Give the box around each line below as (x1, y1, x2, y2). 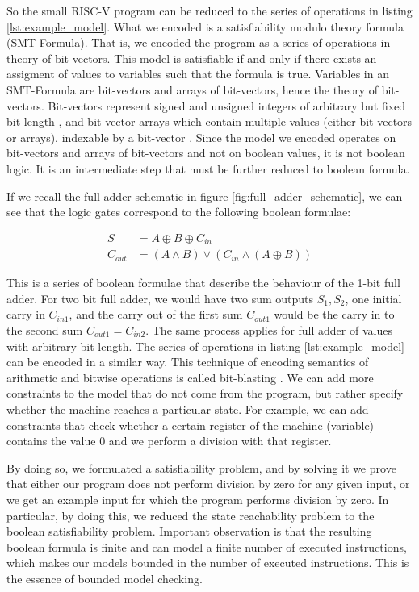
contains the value (6, 432, 96, 449)
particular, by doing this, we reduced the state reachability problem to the (6, 507, 375, 523)
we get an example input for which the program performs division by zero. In (6, 490, 389, 507)
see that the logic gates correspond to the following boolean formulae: (6, 203, 351, 220)
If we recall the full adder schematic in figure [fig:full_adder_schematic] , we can (6, 187, 403, 204)
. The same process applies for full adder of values (145, 322, 392, 339)
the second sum (6, 322, 83, 339)
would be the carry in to (274, 306, 395, 323)
